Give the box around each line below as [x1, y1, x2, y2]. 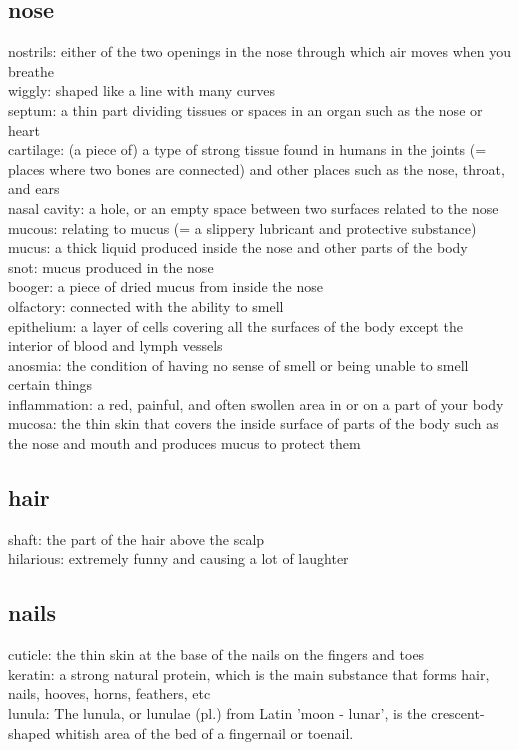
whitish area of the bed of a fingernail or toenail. [55, 722, 354, 743]
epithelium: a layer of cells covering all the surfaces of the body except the [8, 315, 463, 336]
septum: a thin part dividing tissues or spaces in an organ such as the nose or [8, 99, 483, 120]
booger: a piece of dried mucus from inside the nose [8, 276, 323, 297]
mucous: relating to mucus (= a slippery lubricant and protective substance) [8, 217, 477, 238]
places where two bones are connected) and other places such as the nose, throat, [8, 158, 505, 179]
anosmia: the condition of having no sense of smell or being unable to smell [8, 354, 469, 375]
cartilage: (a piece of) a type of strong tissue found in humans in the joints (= [8, 139, 487, 160]
